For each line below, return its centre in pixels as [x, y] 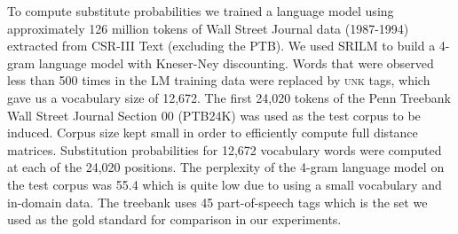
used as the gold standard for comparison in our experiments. [174, 219]
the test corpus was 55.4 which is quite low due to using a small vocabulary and [225, 184]
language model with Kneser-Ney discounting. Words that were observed [236, 62]
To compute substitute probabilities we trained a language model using [201, 11]
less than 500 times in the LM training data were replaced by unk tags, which [219, 80]
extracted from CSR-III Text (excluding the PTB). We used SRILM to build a [221, 46]
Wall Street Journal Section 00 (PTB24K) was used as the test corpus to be [214, 115]
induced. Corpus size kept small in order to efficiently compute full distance [213, 133]
